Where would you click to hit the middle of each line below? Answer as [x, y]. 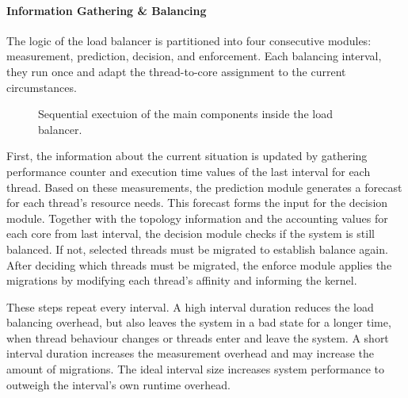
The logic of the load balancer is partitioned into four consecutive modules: [189, 40]
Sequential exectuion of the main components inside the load [185, 114]
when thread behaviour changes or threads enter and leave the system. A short [198, 337]
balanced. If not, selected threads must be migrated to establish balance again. [197, 249]
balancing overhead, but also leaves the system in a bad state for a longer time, [199, 322]
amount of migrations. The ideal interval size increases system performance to [195, 369]
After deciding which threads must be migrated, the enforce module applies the [199, 264]
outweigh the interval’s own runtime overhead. [118, 384]
